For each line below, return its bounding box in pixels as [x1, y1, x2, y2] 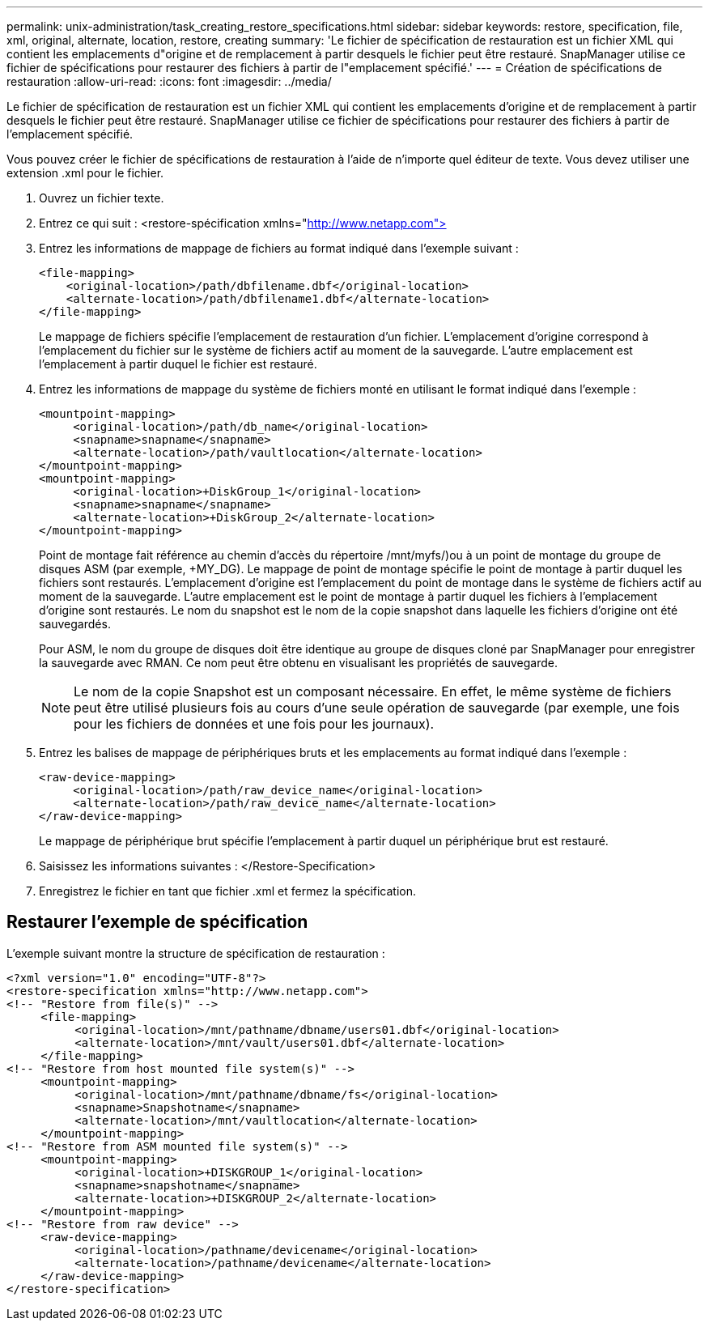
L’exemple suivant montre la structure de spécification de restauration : [6, 946, 385, 960]
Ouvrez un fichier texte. [39, 191, 164, 205]
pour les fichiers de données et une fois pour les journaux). [74, 716, 435, 732]
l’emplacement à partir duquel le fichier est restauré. [39, 357, 317, 371]
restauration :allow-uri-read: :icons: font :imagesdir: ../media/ [6, 74, 332, 88]
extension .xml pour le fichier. [6, 166, 164, 180]
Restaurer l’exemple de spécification [6, 912, 308, 933]
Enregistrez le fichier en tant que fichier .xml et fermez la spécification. [39, 884, 417, 898]
